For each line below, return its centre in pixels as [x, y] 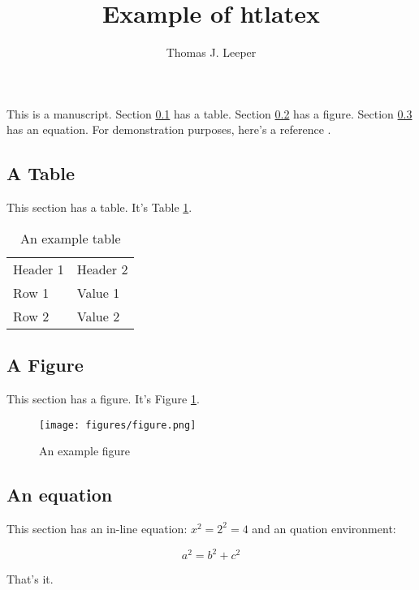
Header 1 [39, 269]
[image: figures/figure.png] [118, 425]
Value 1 [98, 292]
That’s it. [30, 579]
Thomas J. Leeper [211, 52]
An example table [70, 238]
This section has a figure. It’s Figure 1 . [103, 398]
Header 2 [102, 269]
